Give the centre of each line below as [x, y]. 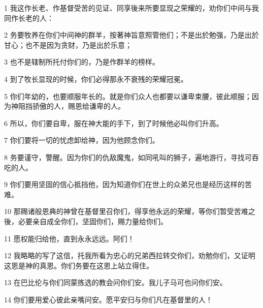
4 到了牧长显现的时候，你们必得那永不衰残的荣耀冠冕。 [96, 79]
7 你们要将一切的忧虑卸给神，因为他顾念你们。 [82, 140]
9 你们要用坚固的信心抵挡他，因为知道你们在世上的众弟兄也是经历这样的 [124, 184]
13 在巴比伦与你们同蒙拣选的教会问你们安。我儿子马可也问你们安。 [116, 282]
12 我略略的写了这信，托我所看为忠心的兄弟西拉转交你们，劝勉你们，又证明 [130, 255]
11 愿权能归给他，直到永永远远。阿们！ [69, 238]
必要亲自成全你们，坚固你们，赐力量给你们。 [93, 221]
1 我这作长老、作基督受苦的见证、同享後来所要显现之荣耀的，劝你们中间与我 [131, 8]
